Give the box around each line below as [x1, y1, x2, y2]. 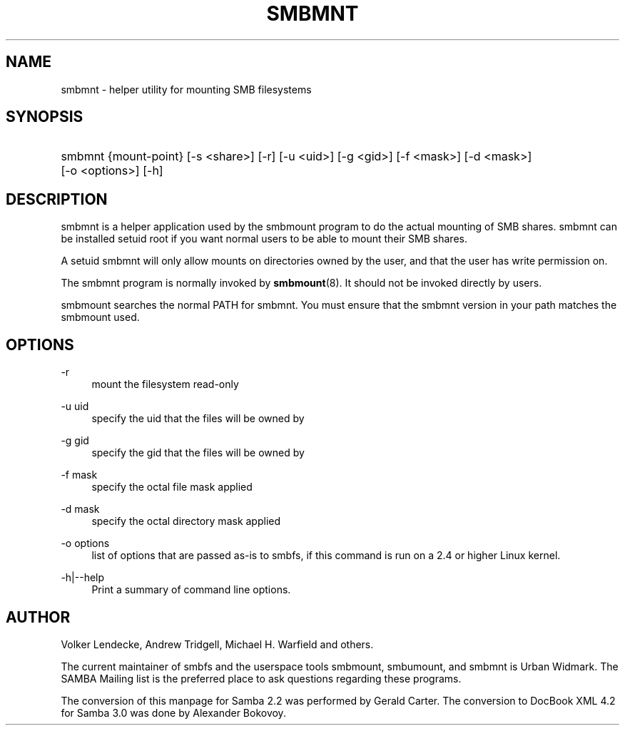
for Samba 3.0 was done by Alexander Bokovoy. [61, 706, 286, 719]
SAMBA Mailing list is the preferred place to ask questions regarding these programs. [61, 672, 462, 685]
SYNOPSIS [6, 108, 83, 126]
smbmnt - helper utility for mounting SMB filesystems [61, 83, 312, 96]
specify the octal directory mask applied [91, 515, 281, 528]
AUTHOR [6, 608, 71, 626]
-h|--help [61, 571, 105, 584]
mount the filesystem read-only [91, 378, 239, 391]
